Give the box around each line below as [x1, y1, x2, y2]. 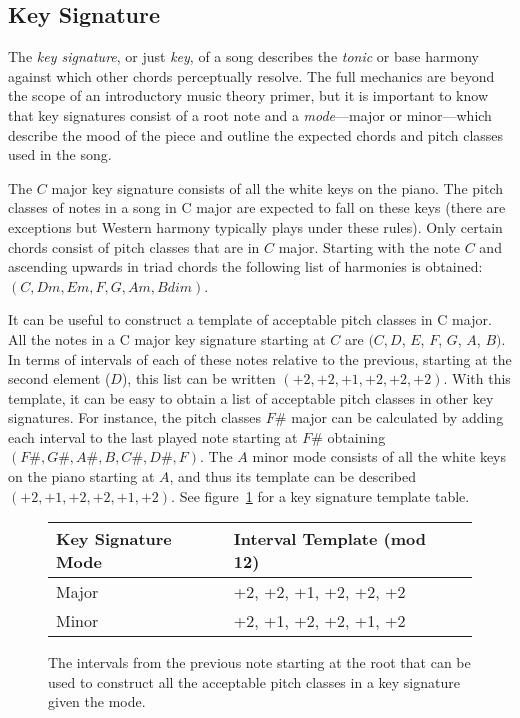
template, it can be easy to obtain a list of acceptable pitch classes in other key [8, 387, 494, 408]
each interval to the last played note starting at [8, 426, 298, 447]
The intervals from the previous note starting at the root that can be [48, 652, 471, 673]
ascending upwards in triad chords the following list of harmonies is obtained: [8, 256, 483, 277]
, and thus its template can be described [169, 466, 416, 487]
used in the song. [8, 144, 112, 165]
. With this [443, 368, 511, 389]
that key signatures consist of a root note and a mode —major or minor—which [8, 104, 492, 125]
